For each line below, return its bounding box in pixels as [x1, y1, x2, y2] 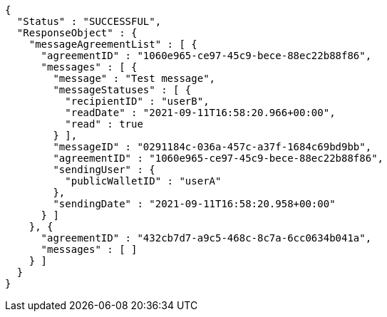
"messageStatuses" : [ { [53, 84, 192, 95]
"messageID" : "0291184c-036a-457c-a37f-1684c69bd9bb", [53, 141, 372, 152]
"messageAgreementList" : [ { [29, 38, 197, 50]
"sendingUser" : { [53, 164, 155, 175]
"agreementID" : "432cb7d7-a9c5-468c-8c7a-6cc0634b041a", [41, 232, 372, 244]
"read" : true [65, 118, 143, 130]
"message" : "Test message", [53, 73, 216, 84]
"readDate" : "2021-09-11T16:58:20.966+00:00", [65, 107, 336, 118]
